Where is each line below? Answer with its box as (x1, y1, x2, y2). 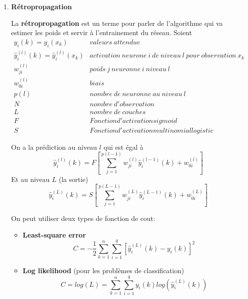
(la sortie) (59, 174, 88, 184)
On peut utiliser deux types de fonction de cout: (11, 213, 155, 223)
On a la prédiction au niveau (11, 141, 97, 152)
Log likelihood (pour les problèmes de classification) (22, 265, 184, 276)
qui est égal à (103, 141, 144, 152)
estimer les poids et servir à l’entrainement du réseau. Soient (11, 27, 192, 38)
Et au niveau (11, 174, 50, 184)
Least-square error (22, 229, 86, 239)
